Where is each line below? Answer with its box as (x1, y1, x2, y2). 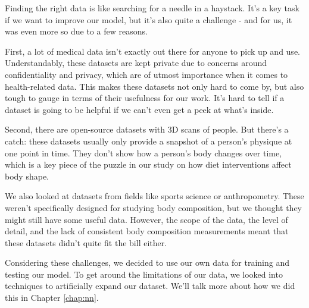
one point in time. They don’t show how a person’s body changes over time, (5, 146, 282, 159)
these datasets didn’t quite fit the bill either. (5, 236, 167, 249)
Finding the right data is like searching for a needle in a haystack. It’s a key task (5, 2, 299, 14)
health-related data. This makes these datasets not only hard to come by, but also (5, 80, 304, 92)
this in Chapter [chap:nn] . (5, 291, 99, 304)
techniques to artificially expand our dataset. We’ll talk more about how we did (5, 279, 295, 292)
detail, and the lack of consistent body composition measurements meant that (5, 225, 289, 237)
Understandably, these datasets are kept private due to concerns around (5, 56, 267, 69)
